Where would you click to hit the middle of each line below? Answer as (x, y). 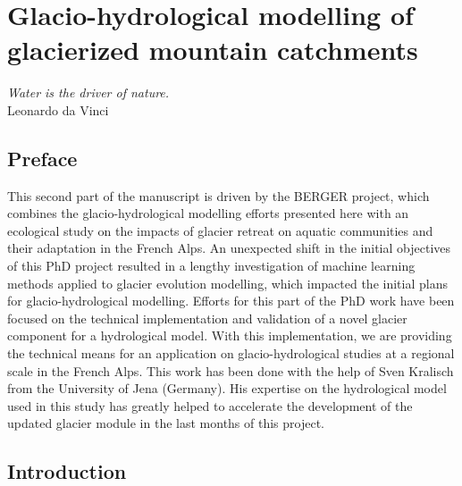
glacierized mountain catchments (213, 50)
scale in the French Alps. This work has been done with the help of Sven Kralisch (231, 370)
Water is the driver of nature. (88, 92)
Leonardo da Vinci (58, 109)
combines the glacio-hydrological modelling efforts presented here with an (208, 213)
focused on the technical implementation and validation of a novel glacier (207, 318)
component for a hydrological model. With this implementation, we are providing (230, 335)
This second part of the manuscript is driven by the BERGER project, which (218, 195)
